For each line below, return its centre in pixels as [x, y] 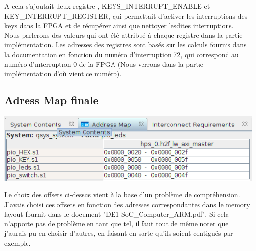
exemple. [18, 242]
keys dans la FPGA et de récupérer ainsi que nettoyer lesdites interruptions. [119, 25]
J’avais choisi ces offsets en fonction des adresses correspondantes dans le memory [127, 204]
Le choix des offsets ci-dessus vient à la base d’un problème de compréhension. [122, 194]
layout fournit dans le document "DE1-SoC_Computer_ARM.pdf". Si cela [117, 214]
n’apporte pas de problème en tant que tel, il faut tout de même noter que [116, 223]
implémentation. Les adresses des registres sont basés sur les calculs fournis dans [126, 45]
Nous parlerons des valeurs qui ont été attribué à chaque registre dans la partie [124, 35]
